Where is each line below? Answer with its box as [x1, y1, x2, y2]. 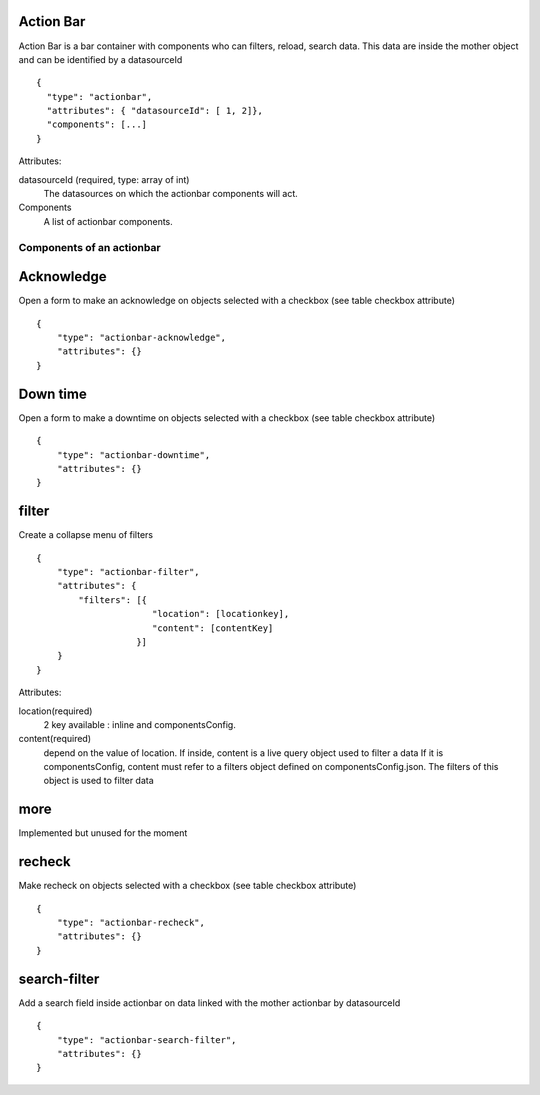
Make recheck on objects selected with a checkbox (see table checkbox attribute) [18, 880, 357, 892]
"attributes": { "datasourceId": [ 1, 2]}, [46, 105, 264, 117]
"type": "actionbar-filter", [56, 566, 200, 577]
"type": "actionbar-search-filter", [56, 1034, 237, 1045]
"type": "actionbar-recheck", [56, 917, 205, 929]
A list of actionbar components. [43, 215, 174, 227]
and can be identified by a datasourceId [18, 53, 183, 65]
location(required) [18, 705, 93, 717]
